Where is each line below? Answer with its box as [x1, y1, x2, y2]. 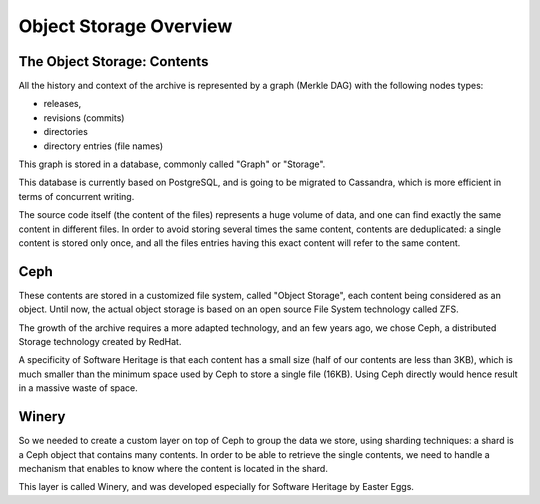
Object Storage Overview [18, 15, 233, 37]
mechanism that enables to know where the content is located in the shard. [18, 462, 329, 474]
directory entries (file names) [43, 140, 164, 152]
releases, [43, 98, 82, 110]
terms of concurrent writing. [18, 190, 135, 202]
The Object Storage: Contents [18, 53, 209, 70]
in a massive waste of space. [18, 382, 139, 394]
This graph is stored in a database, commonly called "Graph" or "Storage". [18, 158, 326, 170]
